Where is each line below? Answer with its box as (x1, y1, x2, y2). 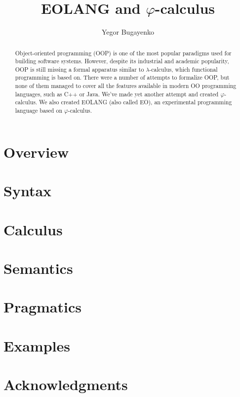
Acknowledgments (3, 374, 128, 395)
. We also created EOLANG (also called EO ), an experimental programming (35, 98, 232, 106)
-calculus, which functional (149, 65, 218, 73)
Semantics (3, 258, 73, 278)
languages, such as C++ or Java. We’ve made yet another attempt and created (15, 89, 219, 98)
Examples (3, 335, 70, 355)
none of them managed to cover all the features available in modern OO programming (15, 82, 237, 90)
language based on (15, 106, 62, 115)
